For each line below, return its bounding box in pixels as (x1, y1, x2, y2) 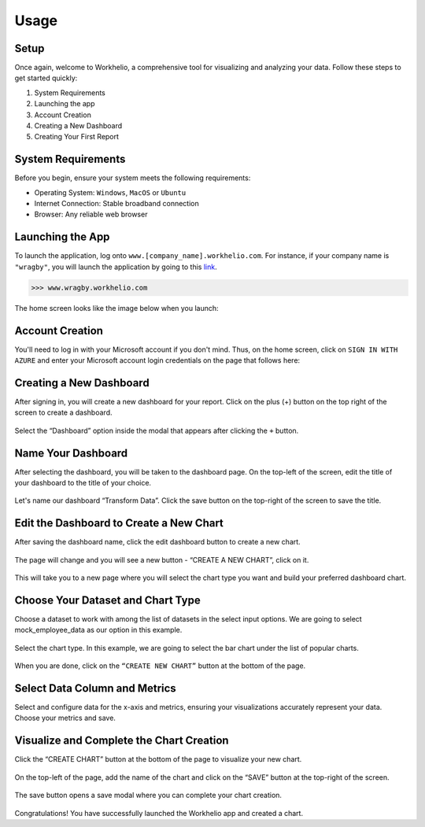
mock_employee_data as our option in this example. (14, 626, 183, 635)
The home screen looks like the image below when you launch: (14, 303, 220, 312)
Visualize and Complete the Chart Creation (14, 734, 229, 748)
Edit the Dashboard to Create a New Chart (14, 516, 224, 530)
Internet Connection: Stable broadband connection (34, 199, 200, 209)
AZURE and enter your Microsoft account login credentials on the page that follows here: (14, 356, 301, 365)
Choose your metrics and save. (14, 713, 116, 723)
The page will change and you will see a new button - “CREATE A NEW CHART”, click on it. (14, 555, 309, 564)
